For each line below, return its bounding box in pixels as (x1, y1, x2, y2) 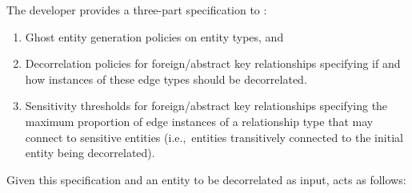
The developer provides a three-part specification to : (6, 2, 267, 18)
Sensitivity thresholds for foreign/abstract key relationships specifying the (25, 97, 388, 114)
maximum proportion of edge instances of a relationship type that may (25, 112, 374, 129)
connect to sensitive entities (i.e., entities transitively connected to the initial (25, 128, 403, 145)
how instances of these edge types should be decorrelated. (25, 70, 307, 87)
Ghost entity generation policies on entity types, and (25, 28, 284, 45)
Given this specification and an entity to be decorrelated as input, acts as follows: (6, 171, 406, 187)
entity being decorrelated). (25, 144, 155, 161)
